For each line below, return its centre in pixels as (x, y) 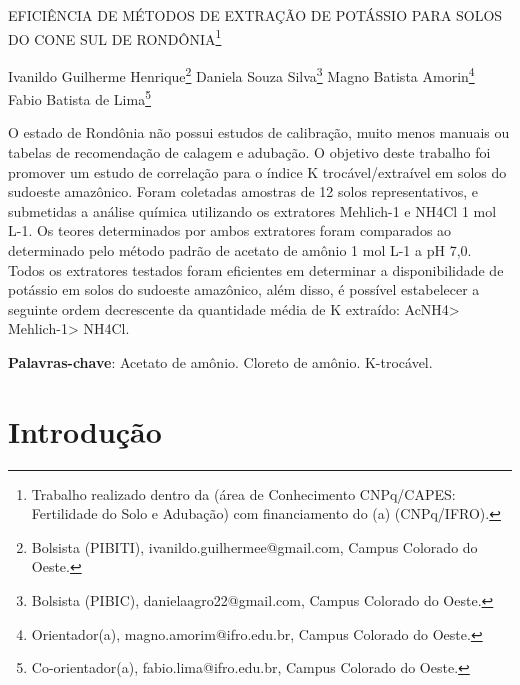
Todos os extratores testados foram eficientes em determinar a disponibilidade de (256, 269)
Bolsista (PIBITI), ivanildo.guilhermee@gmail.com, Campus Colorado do (254, 546)
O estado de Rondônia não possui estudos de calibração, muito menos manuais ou (259, 132)
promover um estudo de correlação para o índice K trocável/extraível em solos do (257, 171)
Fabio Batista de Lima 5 (80, 97)
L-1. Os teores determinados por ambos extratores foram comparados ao (230, 230)
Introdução (85, 430)
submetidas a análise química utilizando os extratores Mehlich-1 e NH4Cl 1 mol (252, 210)
